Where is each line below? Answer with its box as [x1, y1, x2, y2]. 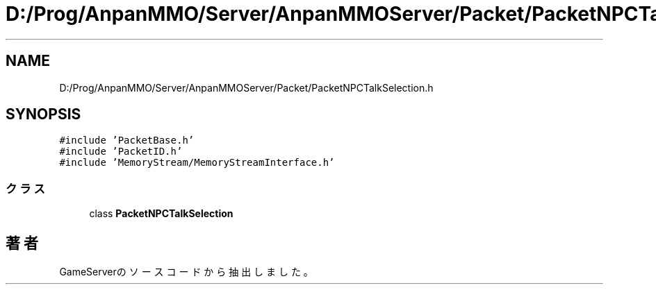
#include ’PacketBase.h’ [59, 135, 195, 146]
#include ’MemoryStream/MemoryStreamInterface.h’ [59, 157, 335, 169]
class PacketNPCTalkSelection [89, 207, 233, 220]
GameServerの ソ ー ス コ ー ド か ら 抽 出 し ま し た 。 [59, 266, 313, 278]
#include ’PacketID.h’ [59, 146, 183, 157]
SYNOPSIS [6, 105, 81, 123]
